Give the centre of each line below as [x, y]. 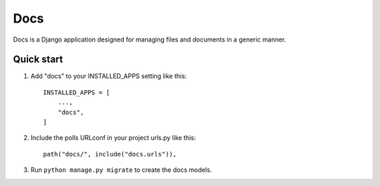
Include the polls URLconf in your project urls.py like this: [113, 138]
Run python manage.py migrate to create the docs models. [121, 170]
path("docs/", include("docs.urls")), [110, 154]
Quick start [38, 60]
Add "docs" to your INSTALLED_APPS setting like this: [109, 76]
